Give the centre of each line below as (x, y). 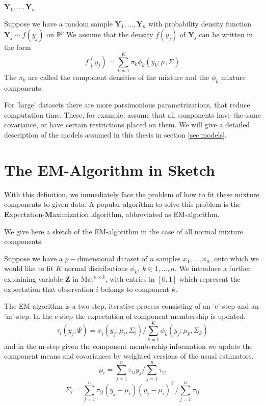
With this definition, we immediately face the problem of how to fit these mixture (132, 194)
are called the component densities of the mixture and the (119, 77)
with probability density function (200, 23)
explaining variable (34, 279)
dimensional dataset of (112, 258)
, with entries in (130, 279)
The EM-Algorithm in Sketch (110, 169)
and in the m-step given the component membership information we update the (128, 346)
